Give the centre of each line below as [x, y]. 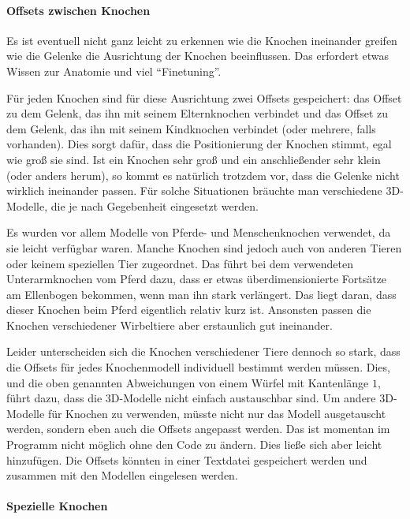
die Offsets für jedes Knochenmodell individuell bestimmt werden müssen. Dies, [198, 367]
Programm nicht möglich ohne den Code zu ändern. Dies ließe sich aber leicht [194, 444]
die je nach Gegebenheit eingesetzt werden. [155, 205]
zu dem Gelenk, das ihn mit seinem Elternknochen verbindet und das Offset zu [198, 113]
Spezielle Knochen [57, 506]
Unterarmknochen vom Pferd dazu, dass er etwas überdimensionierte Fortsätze [197, 279]
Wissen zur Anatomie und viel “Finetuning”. [114, 71]
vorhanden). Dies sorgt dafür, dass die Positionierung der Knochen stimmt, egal [199, 144]
